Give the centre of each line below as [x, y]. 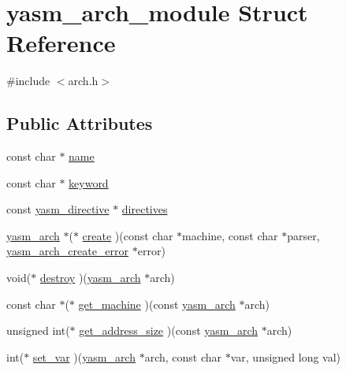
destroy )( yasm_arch [90, 278]
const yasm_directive [58, 209]
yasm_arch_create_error [68, 251]
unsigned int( [38, 330]
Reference [61, 43]
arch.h [83, 81]
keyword [89, 182]
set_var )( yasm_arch [84, 356]
